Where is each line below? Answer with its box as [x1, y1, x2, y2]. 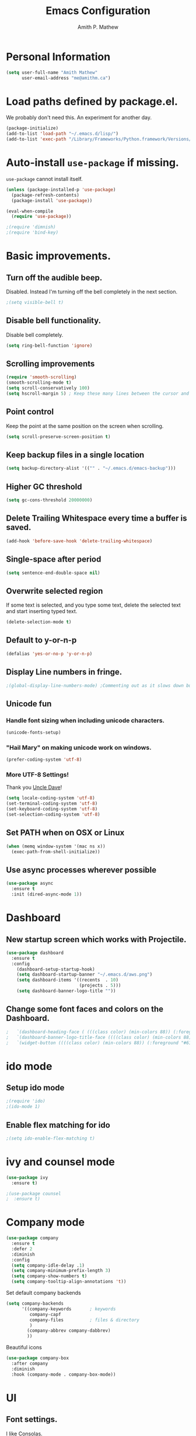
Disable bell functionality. [6, 316, 101, 326]
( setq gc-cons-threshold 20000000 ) [6, 497, 93, 503]
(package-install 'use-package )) [11, 197, 93, 203]
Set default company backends [6, 1290, 82, 1297]
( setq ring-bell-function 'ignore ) [6, 343, 93, 348]
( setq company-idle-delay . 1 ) [11, 1262, 85, 1269]
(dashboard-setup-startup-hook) [16, 966, 95, 972]
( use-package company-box [6, 1355, 69, 1361]
